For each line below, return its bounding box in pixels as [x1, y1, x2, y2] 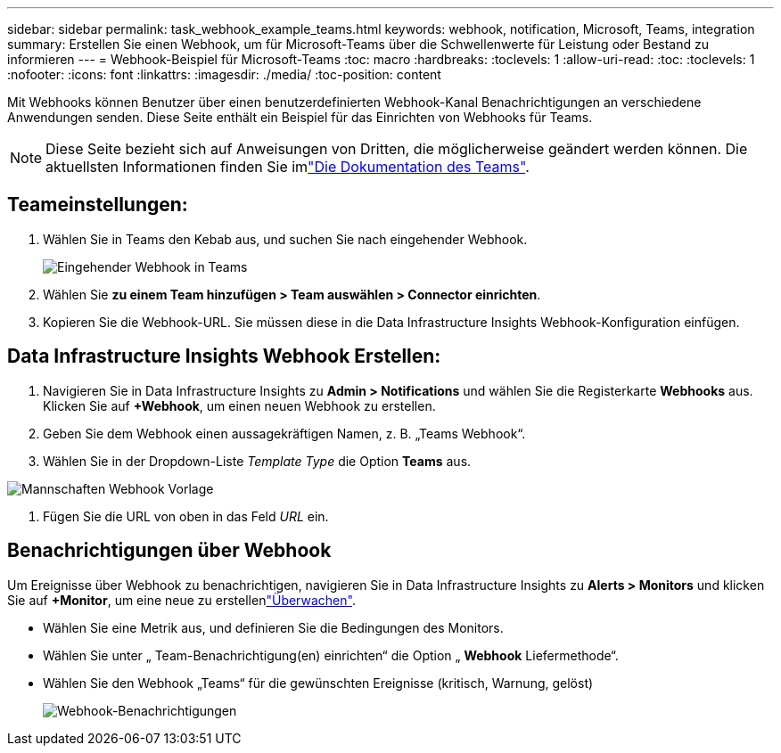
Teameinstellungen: [7, 193, 188, 217]
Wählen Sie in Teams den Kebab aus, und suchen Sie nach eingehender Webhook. [43, 231, 528, 247]
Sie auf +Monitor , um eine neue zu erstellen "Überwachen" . [7, 592, 356, 608]
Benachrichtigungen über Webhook [7, 539, 332, 562]
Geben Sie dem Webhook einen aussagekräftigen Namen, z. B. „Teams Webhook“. [43, 425, 526, 441]
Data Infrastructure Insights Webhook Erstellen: [7, 345, 441, 368]
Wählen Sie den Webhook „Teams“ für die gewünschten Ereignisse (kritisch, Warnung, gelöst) [43, 675, 594, 691]
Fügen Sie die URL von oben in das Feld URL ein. [43, 508, 329, 524]
